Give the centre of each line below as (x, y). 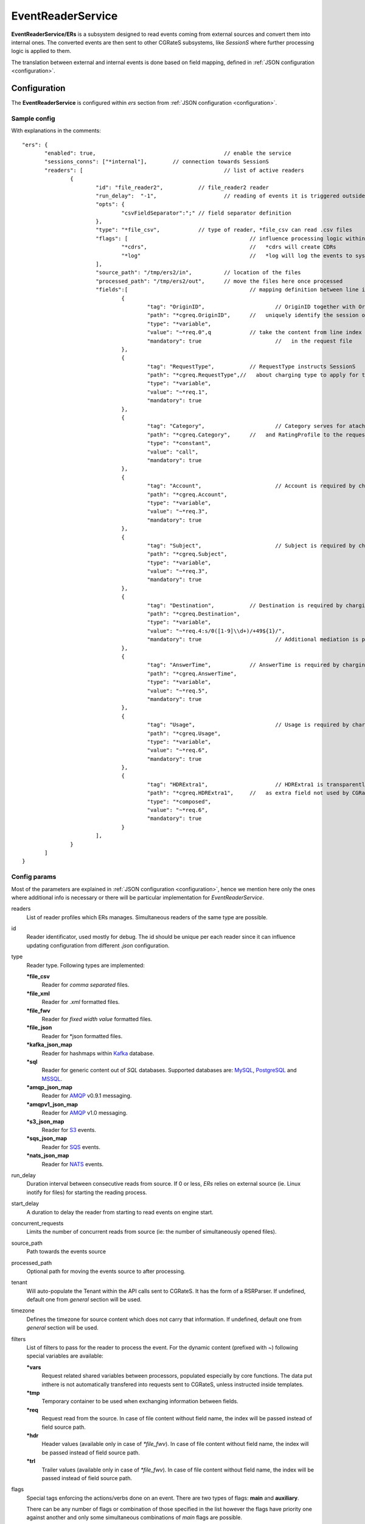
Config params (34, 877)
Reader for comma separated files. (85, 985)
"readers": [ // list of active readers (174, 170)
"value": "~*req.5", (177, 691)
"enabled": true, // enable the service (168, 153)
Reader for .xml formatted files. (81, 1002)
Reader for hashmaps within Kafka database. (98, 1053)
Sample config (33, 118)
